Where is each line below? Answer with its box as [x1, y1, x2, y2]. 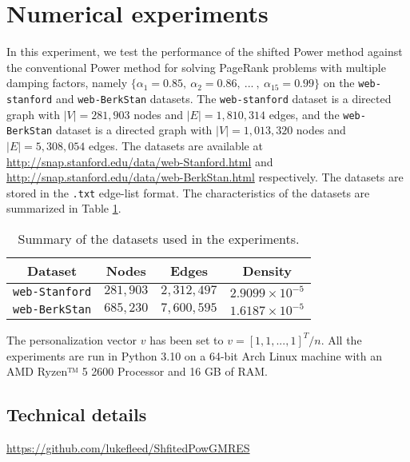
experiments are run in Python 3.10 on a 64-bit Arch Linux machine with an [6, 347, 383, 364]
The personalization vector [6, 331, 137, 348]
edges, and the [269, 106, 340, 122]
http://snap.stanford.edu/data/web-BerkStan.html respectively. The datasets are [6, 169, 404, 185]
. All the [320, 331, 362, 348]
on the [323, 74, 355, 91]
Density [242, 261, 293, 280]
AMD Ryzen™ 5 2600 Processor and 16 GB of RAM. [6, 363, 268, 380]
